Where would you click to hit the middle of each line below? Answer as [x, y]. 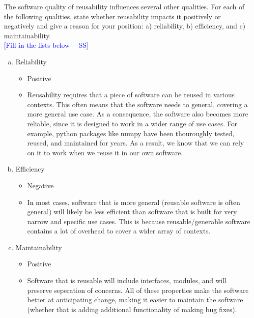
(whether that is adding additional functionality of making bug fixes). [132, 309]
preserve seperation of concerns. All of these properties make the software [138, 290]
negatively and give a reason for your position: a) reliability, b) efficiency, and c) [125, 26]
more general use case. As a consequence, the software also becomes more [138, 114]
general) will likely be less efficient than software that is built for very [132, 212]
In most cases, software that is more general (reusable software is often [134, 202]
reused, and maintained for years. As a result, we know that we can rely [136, 143]
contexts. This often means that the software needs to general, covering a [137, 104]
